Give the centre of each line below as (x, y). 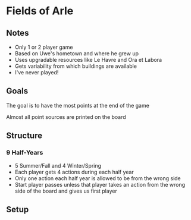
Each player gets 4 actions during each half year (74, 172)
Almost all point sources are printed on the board (66, 117)
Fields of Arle (40, 11)
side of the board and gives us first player (66, 191)
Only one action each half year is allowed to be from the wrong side (98, 178)
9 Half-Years (25, 153)
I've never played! (37, 72)
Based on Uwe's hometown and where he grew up (76, 54)
